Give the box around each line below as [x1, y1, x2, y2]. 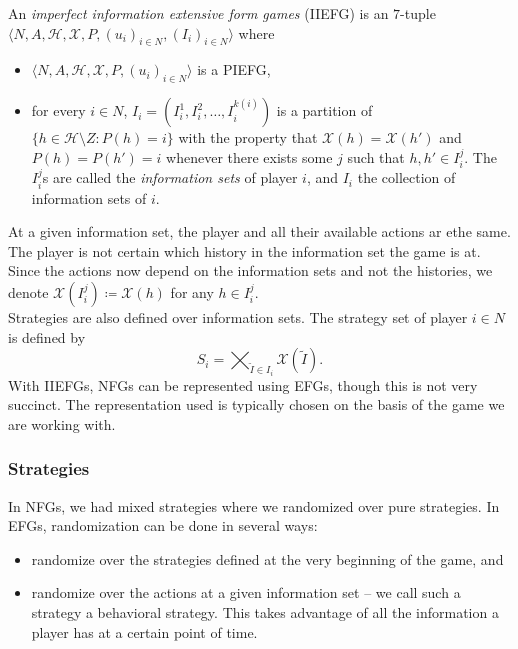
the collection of [357, 167, 456, 188]
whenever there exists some [166, 146, 333, 167]
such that [347, 146, 405, 167]
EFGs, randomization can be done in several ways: [8, 515, 318, 536]
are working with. [8, 413, 116, 434]
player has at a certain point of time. [31, 621, 258, 642]
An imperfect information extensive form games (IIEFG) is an [8, 3, 389, 23]
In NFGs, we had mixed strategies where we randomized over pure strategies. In [8, 495, 500, 516]
